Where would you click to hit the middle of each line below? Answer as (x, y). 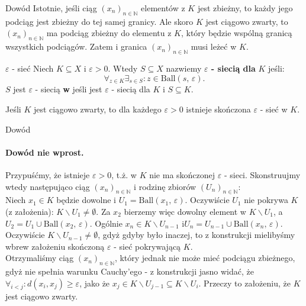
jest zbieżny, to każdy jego (245, 8)
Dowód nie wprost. (45, 152)
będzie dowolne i (86, 200)
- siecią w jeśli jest (69, 89)
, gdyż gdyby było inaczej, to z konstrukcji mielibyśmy (197, 235)
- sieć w (274, 109)
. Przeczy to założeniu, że (244, 283)
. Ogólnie (106, 223)
